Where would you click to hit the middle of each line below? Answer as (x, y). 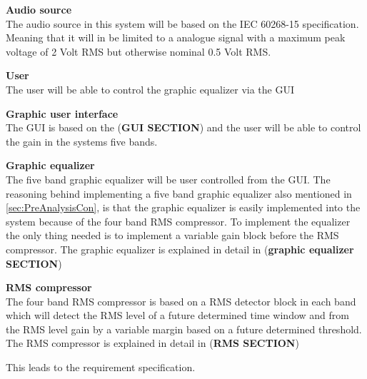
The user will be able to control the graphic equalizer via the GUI (150, 89)
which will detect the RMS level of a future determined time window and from (177, 315)
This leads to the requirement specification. (101, 367)
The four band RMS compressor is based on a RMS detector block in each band (181, 301)
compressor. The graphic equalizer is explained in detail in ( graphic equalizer (180, 249)
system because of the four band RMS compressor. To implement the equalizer (178, 221)
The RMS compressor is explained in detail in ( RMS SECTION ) (152, 343)
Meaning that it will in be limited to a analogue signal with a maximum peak (176, 37)
